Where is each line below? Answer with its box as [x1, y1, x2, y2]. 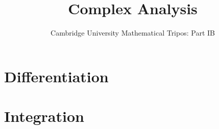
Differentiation [4, 66, 109, 86]
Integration [4, 106, 84, 126]
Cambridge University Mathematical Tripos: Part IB [51, 27, 215, 38]
